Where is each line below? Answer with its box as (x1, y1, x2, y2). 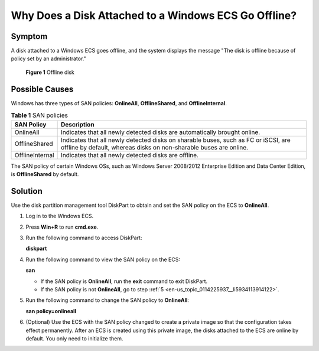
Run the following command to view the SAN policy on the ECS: (25, 256, 180, 263)
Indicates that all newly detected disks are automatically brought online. (60, 128, 261, 136)
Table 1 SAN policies (11, 111, 68, 119)
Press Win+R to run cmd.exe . (25, 223, 99, 230)
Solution (11, 186, 43, 196)
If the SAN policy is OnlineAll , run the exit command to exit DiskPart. (40, 278, 208, 285)
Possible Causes (11, 84, 74, 94)
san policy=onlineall (25, 307, 77, 314)
